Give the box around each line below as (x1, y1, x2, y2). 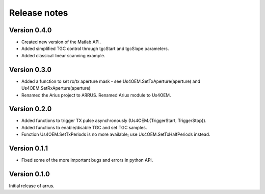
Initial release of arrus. (9, 183, 54, 189)
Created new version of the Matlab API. (21, 39, 101, 45)
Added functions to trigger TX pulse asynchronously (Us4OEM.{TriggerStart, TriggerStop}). (21, 118, 207, 123)
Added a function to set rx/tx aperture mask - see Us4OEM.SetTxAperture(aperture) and (21, 78, 201, 84)
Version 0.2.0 (9, 105, 52, 113)
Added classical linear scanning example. (21, 52, 106, 58)
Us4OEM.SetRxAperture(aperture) (21, 85, 91, 91)
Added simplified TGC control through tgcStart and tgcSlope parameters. (21, 46, 169, 51)
